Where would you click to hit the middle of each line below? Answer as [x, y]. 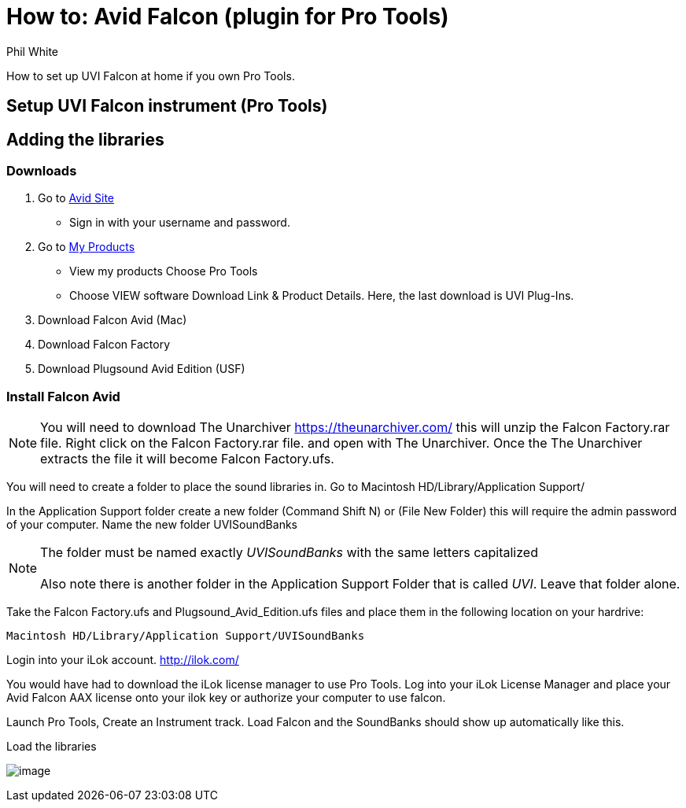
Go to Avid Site [76, 198]
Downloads [42, 171]
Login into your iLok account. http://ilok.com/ [123, 660]
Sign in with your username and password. [180, 223]
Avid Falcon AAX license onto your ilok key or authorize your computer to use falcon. [226, 698]
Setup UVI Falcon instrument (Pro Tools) [167, 106]
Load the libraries [52, 747]
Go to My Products [87, 247]
